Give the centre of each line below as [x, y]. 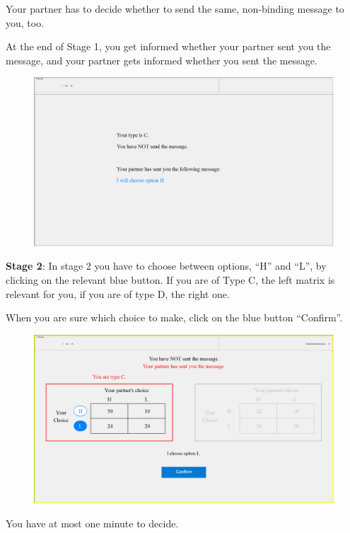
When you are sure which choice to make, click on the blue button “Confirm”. [174, 317]
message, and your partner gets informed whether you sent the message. [162, 60]
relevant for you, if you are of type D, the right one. [118, 293]
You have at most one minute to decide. [92, 523]
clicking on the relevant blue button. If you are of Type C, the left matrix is [170, 280]
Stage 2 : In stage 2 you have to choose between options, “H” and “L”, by [166, 266]
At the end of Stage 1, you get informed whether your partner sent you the [168, 46]
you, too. [25, 22]
